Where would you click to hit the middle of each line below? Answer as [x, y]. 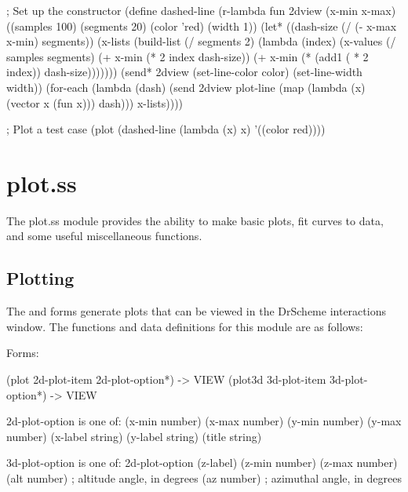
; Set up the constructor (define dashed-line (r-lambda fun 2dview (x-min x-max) [201, 10]
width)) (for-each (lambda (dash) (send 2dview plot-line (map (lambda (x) [186, 87]
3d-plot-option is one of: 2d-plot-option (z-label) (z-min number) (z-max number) [202, 463]
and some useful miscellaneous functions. [104, 236]
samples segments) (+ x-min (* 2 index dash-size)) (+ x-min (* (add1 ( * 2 [188, 56]
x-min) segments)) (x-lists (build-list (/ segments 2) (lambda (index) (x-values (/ [201, 41]
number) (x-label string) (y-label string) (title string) [134, 436]
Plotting [40, 278]
